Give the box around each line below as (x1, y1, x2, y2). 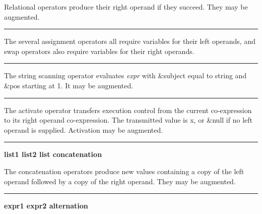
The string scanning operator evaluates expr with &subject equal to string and (4, 70, 247, 81)
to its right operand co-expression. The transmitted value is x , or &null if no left (4, 115, 252, 125)
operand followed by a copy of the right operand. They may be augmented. (4, 176, 236, 186)
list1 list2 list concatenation (4, 149, 102, 159)
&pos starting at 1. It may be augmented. (4, 80, 134, 90)
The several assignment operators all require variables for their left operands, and (4, 36, 255, 46)
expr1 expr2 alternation (4, 200, 88, 211)
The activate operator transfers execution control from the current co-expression (4, 104, 252, 115)
